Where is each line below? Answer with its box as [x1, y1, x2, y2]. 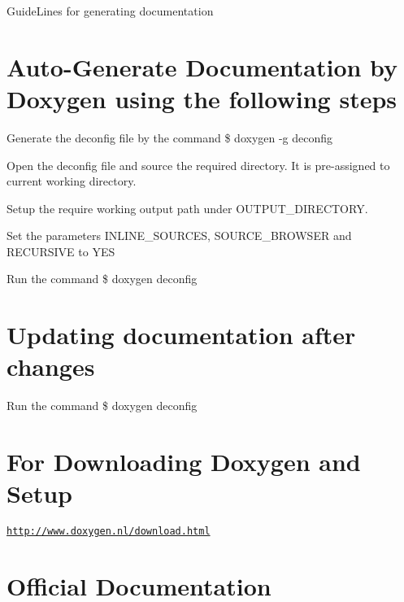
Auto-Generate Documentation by [7, 50, 398, 83]
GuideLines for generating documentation [7, 2, 214, 19]
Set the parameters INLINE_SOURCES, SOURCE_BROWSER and [7, 227, 352, 244]
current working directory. [7, 172, 137, 190]
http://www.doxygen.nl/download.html [7, 526, 211, 538]
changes [7, 350, 95, 383]
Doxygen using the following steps [7, 81, 397, 115]
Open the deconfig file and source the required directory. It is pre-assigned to [7, 156, 390, 173]
